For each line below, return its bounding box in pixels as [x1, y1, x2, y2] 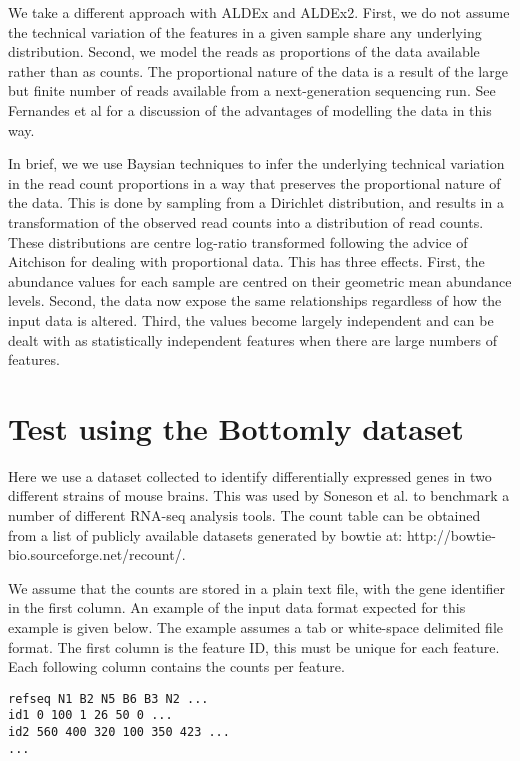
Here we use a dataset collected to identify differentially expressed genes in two [8, 465, 492, 486]
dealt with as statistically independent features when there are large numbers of [8, 329, 498, 350]
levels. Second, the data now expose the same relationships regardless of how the [8, 290, 502, 311]
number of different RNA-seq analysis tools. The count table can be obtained [8, 505, 481, 525]
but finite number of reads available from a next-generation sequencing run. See [8, 80, 496, 101]
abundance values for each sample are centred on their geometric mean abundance [8, 270, 512, 291]
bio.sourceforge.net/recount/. [8, 544, 186, 565]
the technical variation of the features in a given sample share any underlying [8, 21, 482, 42]
